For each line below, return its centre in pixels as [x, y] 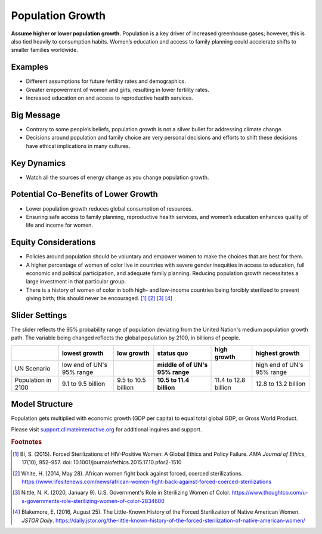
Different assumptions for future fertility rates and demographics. [106, 81]
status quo [173, 353]
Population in [33, 380]
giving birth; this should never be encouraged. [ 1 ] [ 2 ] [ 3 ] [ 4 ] [99, 298]
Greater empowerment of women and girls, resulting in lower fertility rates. [118, 89]
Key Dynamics [38, 163]
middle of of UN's [182, 365]
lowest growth [83, 353]
